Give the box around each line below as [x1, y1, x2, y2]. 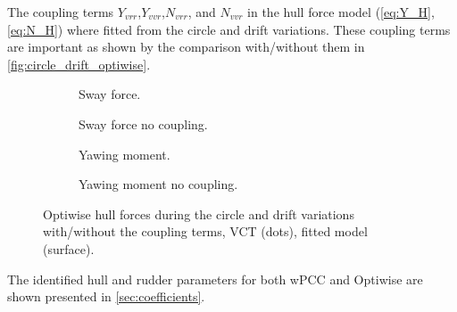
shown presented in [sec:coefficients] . [7, 287, 205, 306]
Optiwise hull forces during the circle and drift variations [43, 204, 354, 223]
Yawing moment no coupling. [79, 175, 238, 193]
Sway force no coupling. [79, 114, 208, 133]
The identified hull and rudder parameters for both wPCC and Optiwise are [7, 269, 423, 288]
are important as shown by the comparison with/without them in [7, 37, 365, 56]
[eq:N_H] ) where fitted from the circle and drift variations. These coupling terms [7, 20, 451, 38]
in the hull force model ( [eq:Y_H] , [247, 3, 435, 21]
